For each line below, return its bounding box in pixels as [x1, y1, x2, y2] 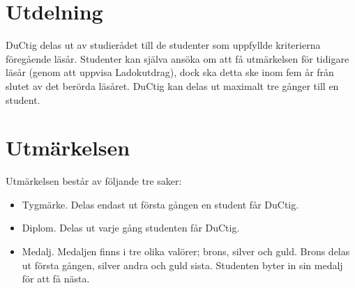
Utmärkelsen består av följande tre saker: [6, 174, 182, 188]
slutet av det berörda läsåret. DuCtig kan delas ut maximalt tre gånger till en [6, 78, 339, 93]
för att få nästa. [22, 271, 90, 286]
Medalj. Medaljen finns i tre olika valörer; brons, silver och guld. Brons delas [22, 244, 350, 258]
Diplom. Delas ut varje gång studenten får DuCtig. [22, 220, 240, 235]
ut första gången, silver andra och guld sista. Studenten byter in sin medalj [22, 257, 343, 272]
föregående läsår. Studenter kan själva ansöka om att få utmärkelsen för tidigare [6, 51, 349, 66]
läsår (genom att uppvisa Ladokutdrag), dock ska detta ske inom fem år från [6, 65, 334, 79]
